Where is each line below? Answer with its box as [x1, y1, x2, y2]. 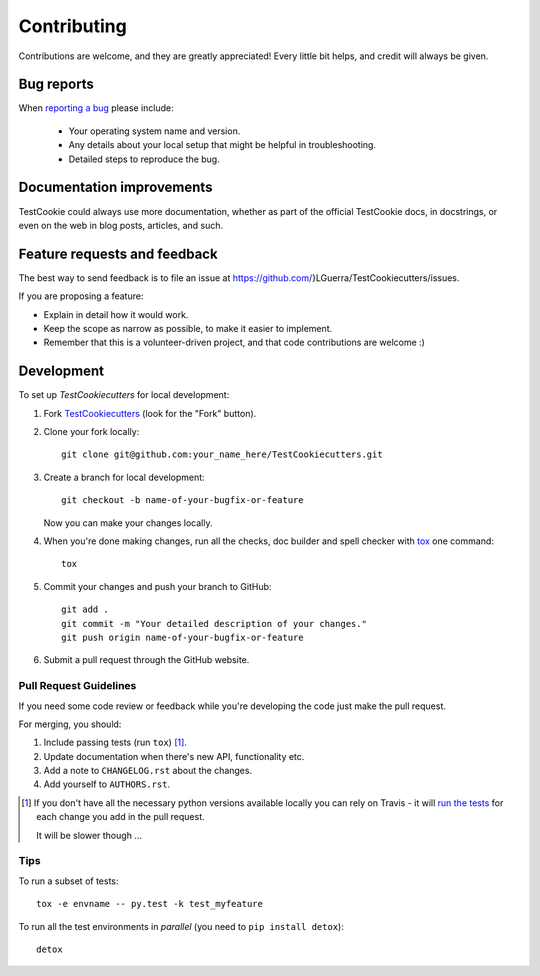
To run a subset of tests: [18, 875, 119, 887]
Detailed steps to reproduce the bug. [68, 153, 220, 165]
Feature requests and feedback [18, 245, 219, 262]
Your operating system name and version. [68, 125, 241, 137]
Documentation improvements [18, 179, 213, 196]
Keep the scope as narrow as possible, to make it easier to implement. [43, 323, 333, 334]
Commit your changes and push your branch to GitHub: [43, 580, 272, 592]
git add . [61, 604, 109, 615]
